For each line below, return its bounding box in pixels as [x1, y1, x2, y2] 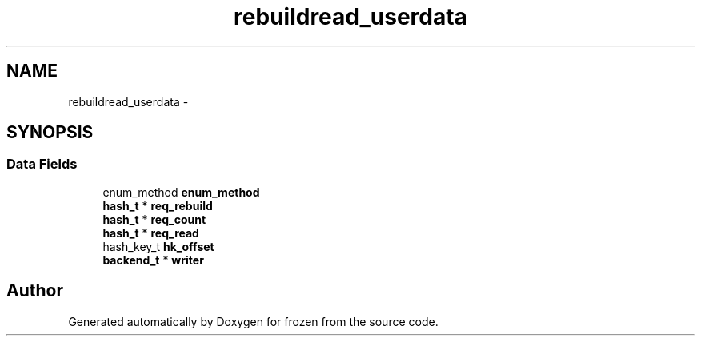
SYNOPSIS [6, 122, 94, 143]
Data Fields [6, 156, 78, 173]
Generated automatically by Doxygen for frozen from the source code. [68, 314, 439, 328]
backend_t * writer [102, 253, 204, 267]
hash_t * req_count [102, 212, 206, 226]
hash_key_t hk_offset [102, 239, 214, 253]
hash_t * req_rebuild [102, 198, 213, 213]
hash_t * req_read [102, 225, 199, 240]
